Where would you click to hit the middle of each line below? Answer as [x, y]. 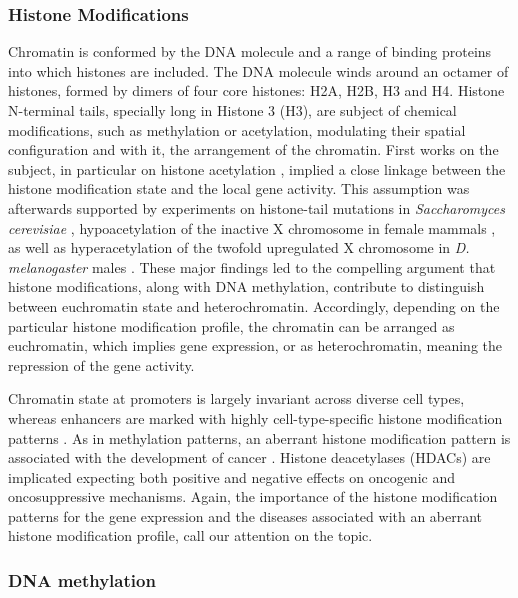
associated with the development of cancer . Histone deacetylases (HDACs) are [249, 457]
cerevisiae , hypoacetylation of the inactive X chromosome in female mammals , [252, 227]
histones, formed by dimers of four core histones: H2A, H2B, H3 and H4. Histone [256, 90]
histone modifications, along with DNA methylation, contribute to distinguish [246, 286]
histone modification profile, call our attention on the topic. [190, 535]
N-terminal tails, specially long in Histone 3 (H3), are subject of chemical [232, 110]
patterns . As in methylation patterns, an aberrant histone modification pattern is [259, 437]
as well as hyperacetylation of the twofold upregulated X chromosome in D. [239, 247]
